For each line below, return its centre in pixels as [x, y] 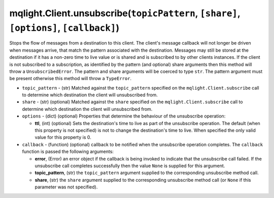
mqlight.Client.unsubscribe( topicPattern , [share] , [125, 13]
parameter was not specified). [66, 187]
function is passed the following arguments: [68, 151]
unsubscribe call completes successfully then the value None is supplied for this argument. [130, 166]
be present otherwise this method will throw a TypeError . [71, 78]
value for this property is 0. [63, 137]
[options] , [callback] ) [64, 28]
